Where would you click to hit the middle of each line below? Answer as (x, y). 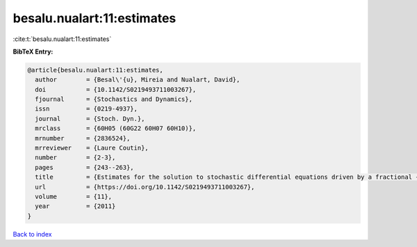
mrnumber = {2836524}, (83, 138)
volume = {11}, (74, 197)
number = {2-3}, (75, 158)
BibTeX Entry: (33, 51)
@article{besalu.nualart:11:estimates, (95, 70)
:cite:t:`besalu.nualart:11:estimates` (62, 39)
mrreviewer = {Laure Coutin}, (92, 148)
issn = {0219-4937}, (87, 109)
